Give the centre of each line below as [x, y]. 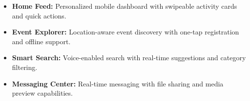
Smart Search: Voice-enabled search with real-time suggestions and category [129, 58]
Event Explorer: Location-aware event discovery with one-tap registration [125, 32]
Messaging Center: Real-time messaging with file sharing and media [118, 83]
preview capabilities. [42, 93]
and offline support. [41, 41]
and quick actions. [39, 15]
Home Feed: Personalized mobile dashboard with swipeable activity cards [125, 6]
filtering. [25, 67]
